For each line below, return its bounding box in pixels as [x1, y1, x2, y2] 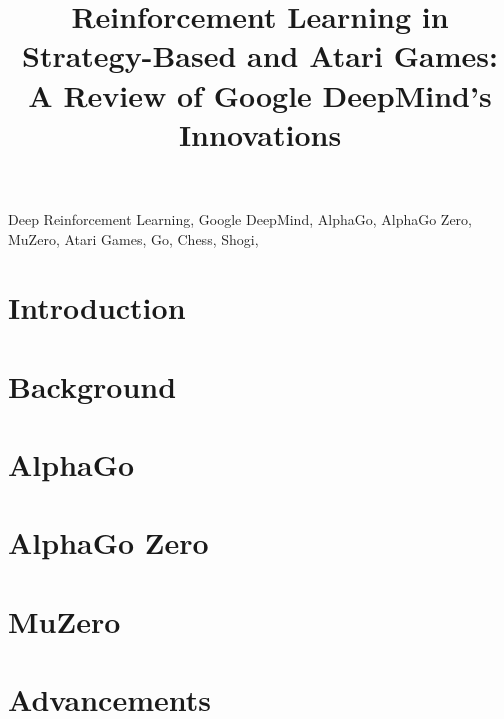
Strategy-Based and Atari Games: [22, 35, 498, 76]
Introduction [8, 287, 186, 328]
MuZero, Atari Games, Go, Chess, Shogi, [8, 228, 259, 249]
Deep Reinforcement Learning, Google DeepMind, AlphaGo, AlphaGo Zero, [8, 208, 473, 229]
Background [8, 365, 177, 406]
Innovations [178, 113, 342, 154]
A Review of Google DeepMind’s [28, 74, 492, 115]
